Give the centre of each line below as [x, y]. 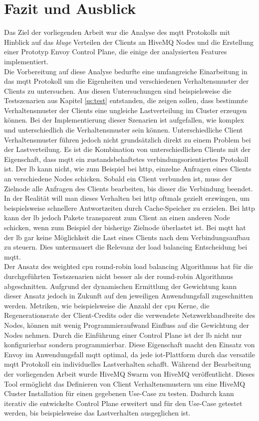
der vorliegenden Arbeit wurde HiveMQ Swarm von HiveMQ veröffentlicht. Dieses [129, 373]
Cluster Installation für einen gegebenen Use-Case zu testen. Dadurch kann [119, 393]
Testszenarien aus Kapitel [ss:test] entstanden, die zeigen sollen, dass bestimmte [126, 100]
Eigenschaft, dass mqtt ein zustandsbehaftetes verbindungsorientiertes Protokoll [126, 159]
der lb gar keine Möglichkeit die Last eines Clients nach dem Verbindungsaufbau [127, 237]
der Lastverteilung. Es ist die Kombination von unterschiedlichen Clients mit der [128, 149]
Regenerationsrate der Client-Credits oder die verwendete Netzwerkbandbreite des [130, 315]
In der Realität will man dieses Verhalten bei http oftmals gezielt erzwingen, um [127, 198]
